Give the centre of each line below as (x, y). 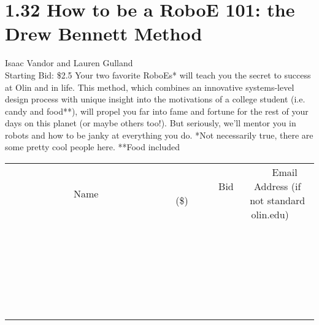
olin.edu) (270, 215)
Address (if (278, 186)
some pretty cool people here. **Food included (93, 147)
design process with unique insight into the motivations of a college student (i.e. (155, 99)
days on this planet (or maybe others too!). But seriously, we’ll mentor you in (151, 123)
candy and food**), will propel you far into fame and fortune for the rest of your (157, 111)
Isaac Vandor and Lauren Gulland (69, 63)
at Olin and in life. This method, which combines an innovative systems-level (150, 87)
